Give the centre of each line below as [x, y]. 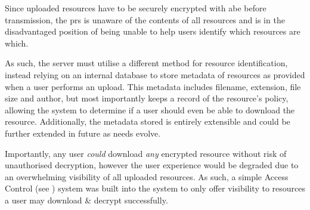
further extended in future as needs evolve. [83, 133]
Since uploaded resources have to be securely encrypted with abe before [136, 8]
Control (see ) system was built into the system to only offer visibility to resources [155, 188]
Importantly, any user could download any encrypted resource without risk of [146, 153]
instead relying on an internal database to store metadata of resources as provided [155, 74]
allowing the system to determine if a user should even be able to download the [150, 109]
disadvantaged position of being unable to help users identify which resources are [153, 31]
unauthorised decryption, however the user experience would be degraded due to [152, 165]
